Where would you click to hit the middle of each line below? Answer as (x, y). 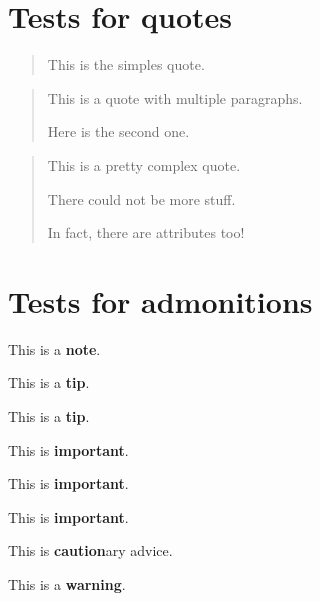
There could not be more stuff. (141, 198)
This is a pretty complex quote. (144, 164)
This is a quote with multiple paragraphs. (175, 97)
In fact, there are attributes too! (146, 232)
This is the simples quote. (126, 64)
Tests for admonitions (160, 300)
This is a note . (54, 348)
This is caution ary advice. (90, 550)
